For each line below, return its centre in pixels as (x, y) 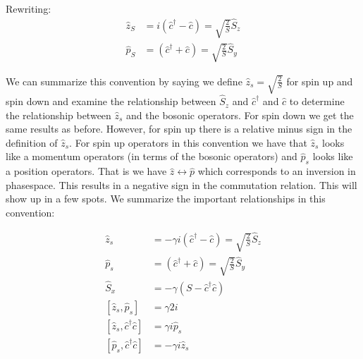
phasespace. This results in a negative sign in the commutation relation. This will (181, 184)
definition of (32, 142)
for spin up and (320, 81)
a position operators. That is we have (86, 171)
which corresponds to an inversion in (277, 171)
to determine (317, 101)
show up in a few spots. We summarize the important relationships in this (166, 199)
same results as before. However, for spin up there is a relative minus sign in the (179, 129)
